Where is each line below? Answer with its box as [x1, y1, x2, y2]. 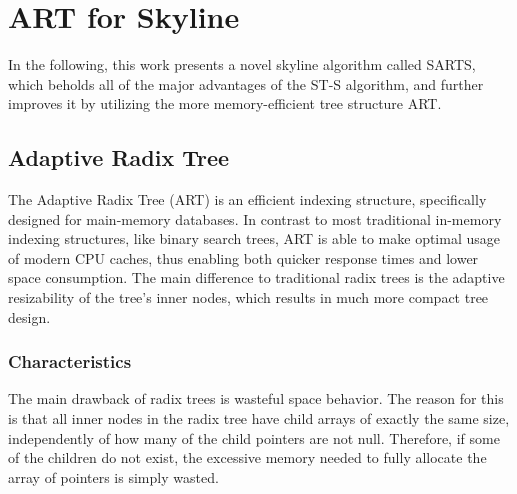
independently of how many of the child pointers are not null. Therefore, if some [8, 427, 500, 448]
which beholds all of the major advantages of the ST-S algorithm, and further [8, 73, 484, 94]
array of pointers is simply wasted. [8, 466, 219, 487]
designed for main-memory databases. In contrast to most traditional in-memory [8, 208, 502, 229]
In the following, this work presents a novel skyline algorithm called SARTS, [8, 54, 476, 75]
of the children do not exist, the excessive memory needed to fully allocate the [8, 447, 487, 468]
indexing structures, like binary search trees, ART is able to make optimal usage [8, 228, 500, 249]
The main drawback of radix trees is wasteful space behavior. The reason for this [8, 388, 504, 409]
